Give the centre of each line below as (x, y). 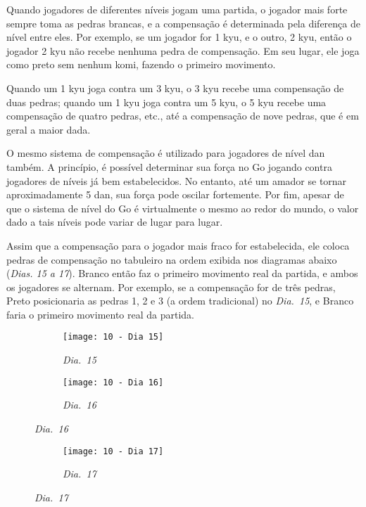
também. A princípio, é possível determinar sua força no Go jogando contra (169, 166)
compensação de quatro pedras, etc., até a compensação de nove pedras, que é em (183, 116)
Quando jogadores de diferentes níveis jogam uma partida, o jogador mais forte (177, 9)
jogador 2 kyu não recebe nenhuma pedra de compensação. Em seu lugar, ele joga (183, 50)
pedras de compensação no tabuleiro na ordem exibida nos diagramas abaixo (172, 259)
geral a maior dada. (49, 129)
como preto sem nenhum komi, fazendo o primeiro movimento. (141, 64)
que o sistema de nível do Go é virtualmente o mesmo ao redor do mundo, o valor (183, 208)
